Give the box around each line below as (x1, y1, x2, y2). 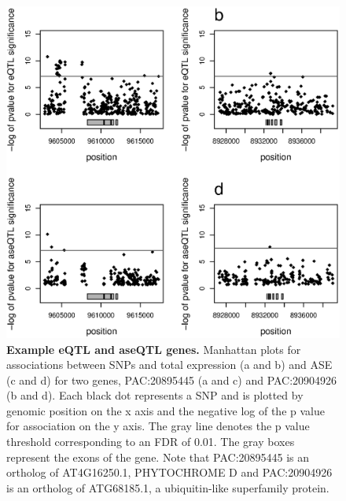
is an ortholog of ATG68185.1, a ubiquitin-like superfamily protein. (6, 479, 329, 495)
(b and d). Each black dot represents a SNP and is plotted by (6, 387, 304, 403)
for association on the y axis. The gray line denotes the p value (6, 418, 310, 434)
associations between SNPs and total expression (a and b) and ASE (6, 356, 333, 373)
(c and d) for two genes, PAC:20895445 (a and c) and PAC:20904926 (6, 371, 337, 388)
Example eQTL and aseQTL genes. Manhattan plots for (6, 341, 301, 357)
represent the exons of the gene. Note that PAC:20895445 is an (6, 448, 310, 465)
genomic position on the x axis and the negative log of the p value (6, 402, 325, 418)
